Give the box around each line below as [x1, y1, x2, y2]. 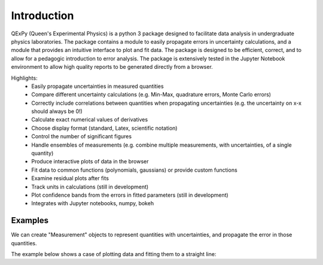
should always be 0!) [31, 108, 83, 115]
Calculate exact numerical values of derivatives [31, 116, 148, 123]
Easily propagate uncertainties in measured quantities [31, 83, 164, 90]
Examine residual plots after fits [31, 175, 109, 182]
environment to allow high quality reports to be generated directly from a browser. [11, 63, 214, 71]
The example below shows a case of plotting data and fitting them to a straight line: [11, 251, 217, 258]
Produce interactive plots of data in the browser [31, 158, 149, 165]
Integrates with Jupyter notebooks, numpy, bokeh [31, 200, 154, 207]
